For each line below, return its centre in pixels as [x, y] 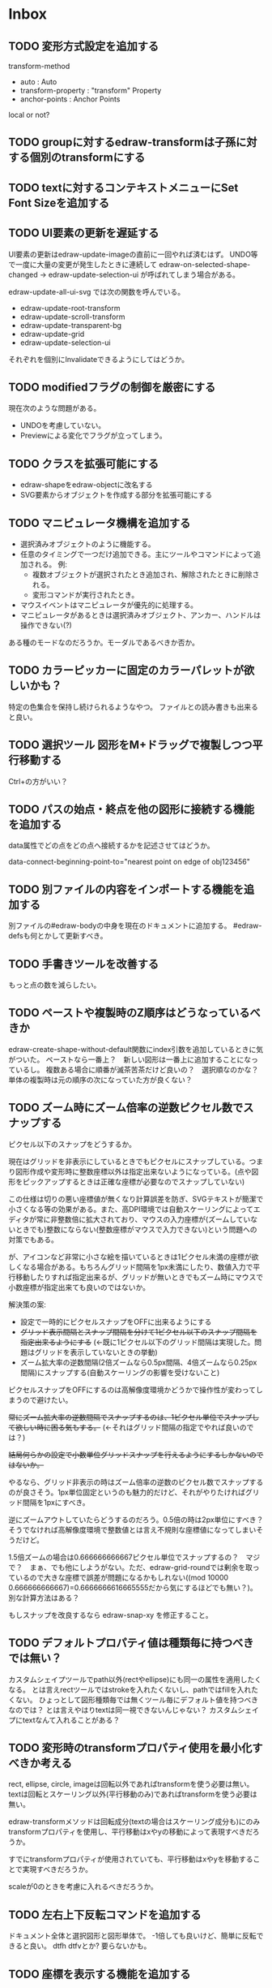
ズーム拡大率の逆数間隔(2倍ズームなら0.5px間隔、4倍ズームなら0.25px [138, 1362]
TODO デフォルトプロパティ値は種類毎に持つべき [131, 1643]
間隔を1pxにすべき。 [56, 1502]
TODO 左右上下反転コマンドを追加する [105, 1915]
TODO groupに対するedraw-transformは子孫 [122, 142]
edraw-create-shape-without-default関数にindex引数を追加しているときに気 [136, 1049]
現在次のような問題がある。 [55, 408]
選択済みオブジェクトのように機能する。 [87, 544]
